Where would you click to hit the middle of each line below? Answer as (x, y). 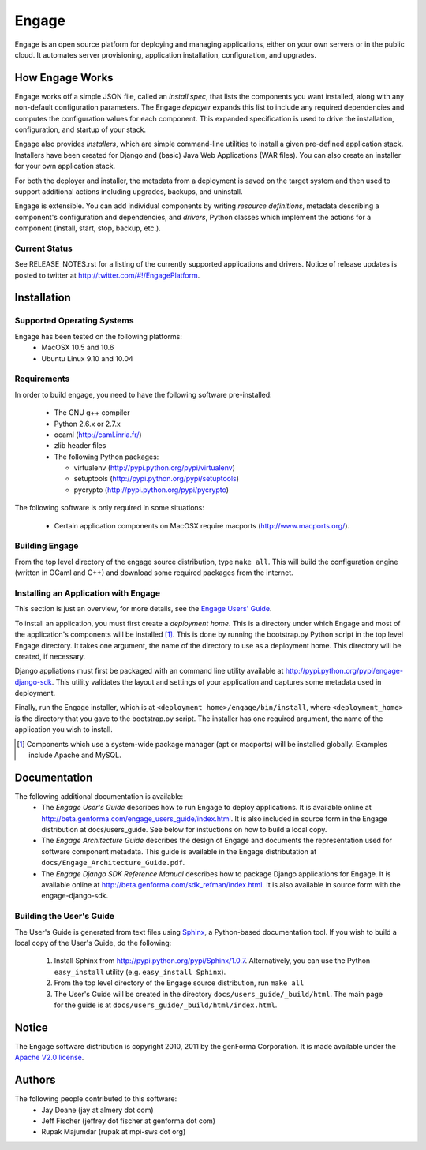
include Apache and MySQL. (75, 755)
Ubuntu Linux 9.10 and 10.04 (87, 358)
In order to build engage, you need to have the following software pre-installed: (143, 394)
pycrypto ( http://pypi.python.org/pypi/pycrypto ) (151, 490)
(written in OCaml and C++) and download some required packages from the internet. (154, 573)
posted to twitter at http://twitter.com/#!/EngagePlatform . (107, 275)
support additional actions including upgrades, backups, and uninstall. (129, 191)
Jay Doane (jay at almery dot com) (97, 1110)
